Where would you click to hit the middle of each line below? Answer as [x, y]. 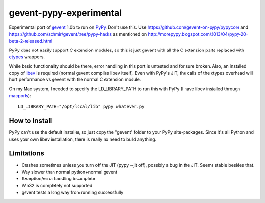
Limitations [26, 153]
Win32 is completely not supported [57, 185]
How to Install [30, 121]
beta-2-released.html [31, 41]
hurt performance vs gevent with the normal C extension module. [75, 80]
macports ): [20, 96]
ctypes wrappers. [27, 57]
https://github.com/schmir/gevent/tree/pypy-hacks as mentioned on [78, 34]
